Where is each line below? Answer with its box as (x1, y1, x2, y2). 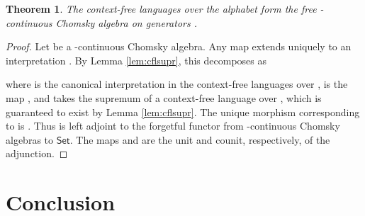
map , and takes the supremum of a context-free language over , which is (6, 90, 322, 105)
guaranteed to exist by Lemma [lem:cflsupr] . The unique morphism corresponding (6, 104, 360, 119)
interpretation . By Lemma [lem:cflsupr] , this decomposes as (6, 52, 266, 67)
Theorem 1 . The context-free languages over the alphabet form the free (6, 1, 317, 16)
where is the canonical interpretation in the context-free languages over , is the (6, 76, 348, 91)
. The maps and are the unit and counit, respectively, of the (69, 132, 330, 147)
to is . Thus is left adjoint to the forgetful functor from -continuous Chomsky (6, 118, 340, 133)
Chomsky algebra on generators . (55, 15, 197, 30)
